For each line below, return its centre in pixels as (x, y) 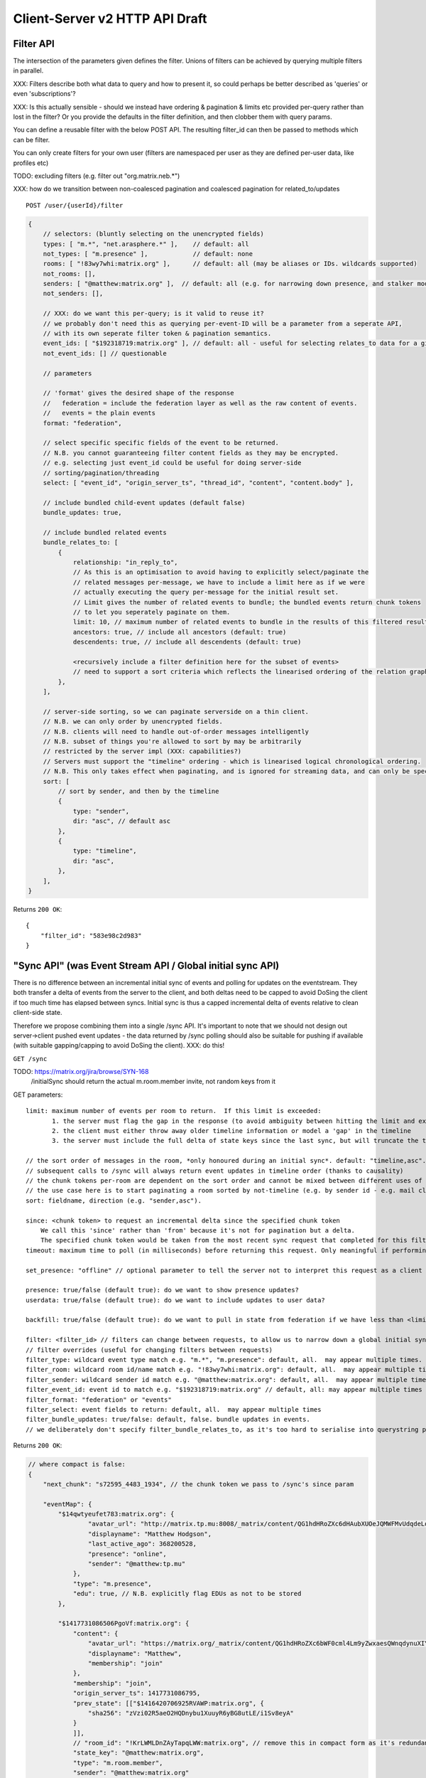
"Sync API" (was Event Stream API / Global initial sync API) (146, 965)
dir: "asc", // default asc (121, 821)
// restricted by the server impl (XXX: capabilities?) (142, 751)
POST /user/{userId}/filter (75, 205)
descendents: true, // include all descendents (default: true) (187, 642)
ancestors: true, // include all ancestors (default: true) (180, 632)
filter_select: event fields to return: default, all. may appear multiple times (174, 1409)
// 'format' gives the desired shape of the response (138, 393)
